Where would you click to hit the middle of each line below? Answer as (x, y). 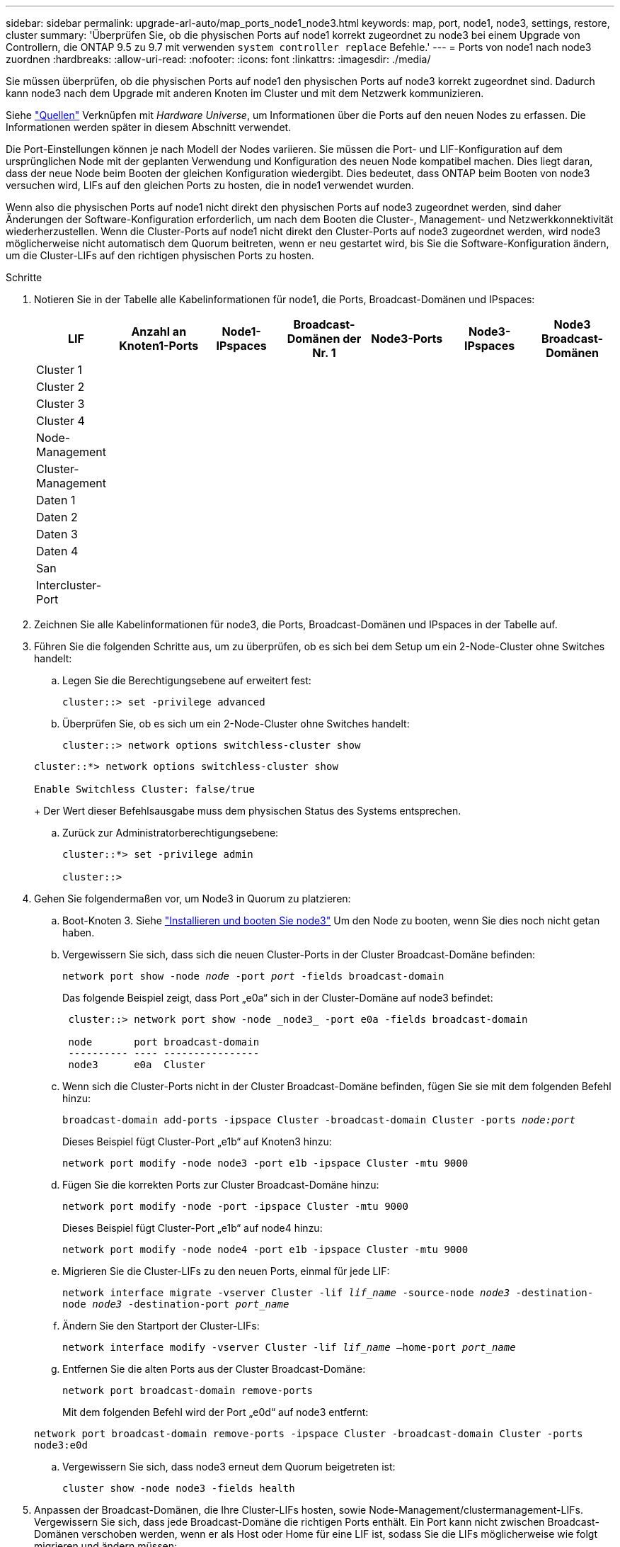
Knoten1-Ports (159, 346)
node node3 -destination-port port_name (176, 1304)
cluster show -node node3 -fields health (179, 1488)
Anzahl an (159, 331)
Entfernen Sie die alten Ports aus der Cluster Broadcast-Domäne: (214, 1369)
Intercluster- (69, 585)
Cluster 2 (61, 387)
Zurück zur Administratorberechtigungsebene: (171, 833)
